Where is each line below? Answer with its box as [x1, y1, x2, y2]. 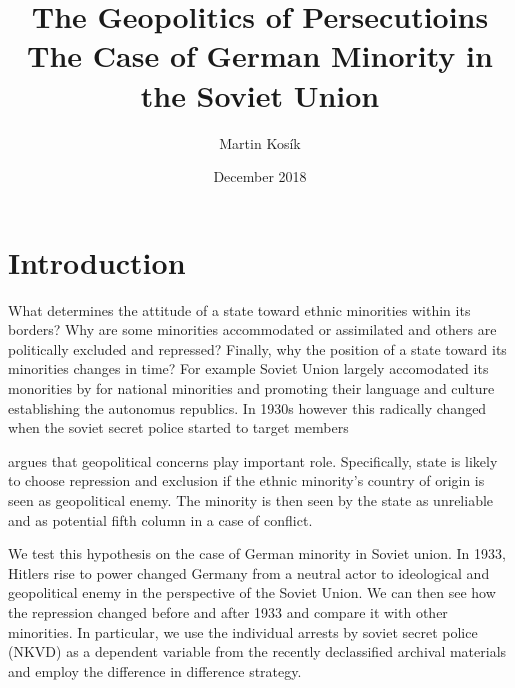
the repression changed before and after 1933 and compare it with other [8, 601, 448, 622]
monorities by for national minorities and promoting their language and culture [8, 378, 495, 398]
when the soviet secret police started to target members [8, 417, 349, 438]
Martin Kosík [219, 132, 301, 153]
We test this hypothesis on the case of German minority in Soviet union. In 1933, [8, 543, 506, 564]
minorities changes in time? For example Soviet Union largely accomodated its [8, 358, 489, 379]
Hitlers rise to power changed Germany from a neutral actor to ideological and [8, 562, 490, 583]
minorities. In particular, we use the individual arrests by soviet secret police [8, 621, 478, 642]
